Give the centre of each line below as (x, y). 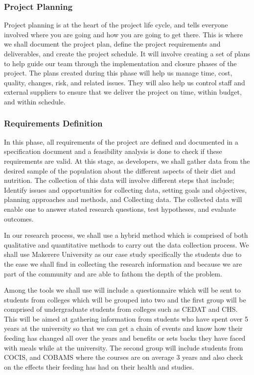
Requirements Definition (53, 123)
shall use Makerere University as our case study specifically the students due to (123, 254)
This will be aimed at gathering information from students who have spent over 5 (126, 318)
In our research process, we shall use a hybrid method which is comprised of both (126, 235)
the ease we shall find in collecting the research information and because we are (123, 263)
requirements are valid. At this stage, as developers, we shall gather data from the (127, 161)
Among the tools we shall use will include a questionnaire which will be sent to (122, 290)
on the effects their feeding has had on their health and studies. (99, 366)
